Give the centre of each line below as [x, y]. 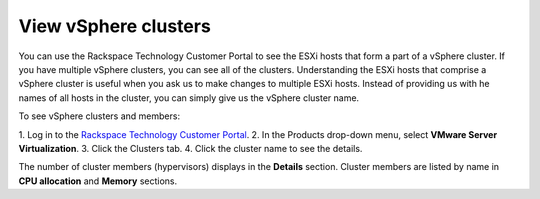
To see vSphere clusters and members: [99, 116]
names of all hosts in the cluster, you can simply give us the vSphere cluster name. [189, 97]
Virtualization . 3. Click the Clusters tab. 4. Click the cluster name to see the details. [190, 148]
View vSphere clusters [115, 26]
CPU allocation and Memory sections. [98, 181]
